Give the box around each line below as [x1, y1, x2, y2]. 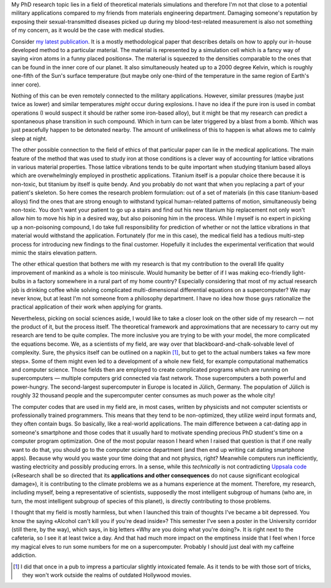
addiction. [11, 552, 37, 559]
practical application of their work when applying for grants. [11, 304, 163, 311]
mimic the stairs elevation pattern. [11, 249, 97, 256]
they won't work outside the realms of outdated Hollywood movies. [22, 571, 192, 579]
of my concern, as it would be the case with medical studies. [11, 26, 165, 34]
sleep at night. [11, 135, 48, 142]
